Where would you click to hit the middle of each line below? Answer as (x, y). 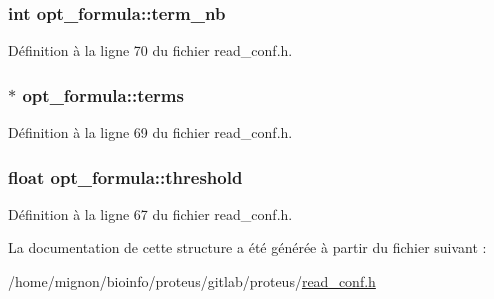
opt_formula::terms (103, 94)
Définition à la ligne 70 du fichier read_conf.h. (150, 50)
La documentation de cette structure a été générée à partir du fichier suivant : (247, 247)
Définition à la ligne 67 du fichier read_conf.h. (150, 213)
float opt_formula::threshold (125, 176)
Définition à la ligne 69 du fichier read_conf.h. (150, 132)
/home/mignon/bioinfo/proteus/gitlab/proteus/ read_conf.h (192, 281)
